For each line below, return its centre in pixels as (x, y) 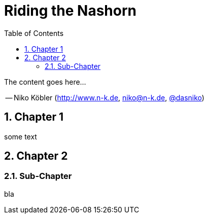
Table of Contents (34, 33)
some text (21, 136)
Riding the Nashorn (70, 11)
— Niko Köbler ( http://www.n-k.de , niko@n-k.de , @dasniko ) (105, 97)
